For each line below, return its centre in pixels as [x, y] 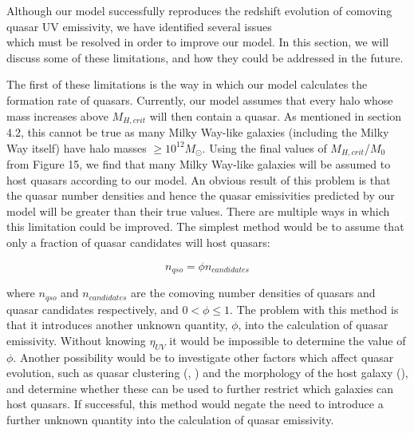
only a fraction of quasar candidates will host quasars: [138, 242]
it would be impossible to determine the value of [288, 340]
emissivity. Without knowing [76, 340]
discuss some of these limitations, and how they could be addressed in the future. [205, 57]
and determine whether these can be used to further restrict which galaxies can [200, 388]
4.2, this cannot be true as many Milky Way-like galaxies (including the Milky [198, 132]
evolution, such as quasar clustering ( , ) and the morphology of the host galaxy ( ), [207, 373]
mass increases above [57, 115]
